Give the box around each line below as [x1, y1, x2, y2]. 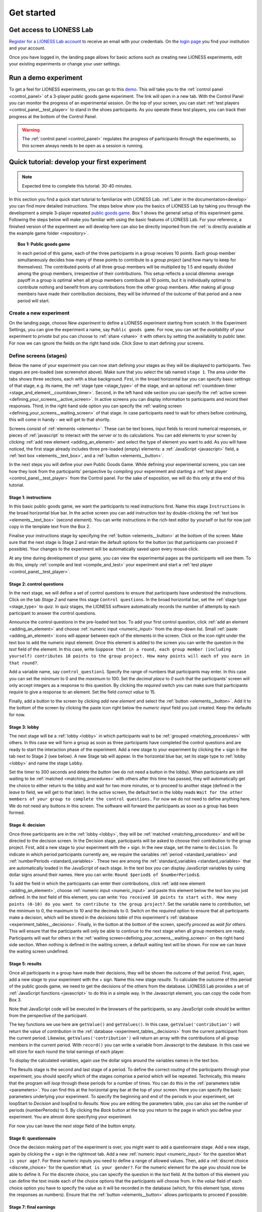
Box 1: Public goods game [17, 241, 70, 247]
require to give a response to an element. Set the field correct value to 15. [9, 689, 156, 695]
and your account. [9, 45, 46, 51]
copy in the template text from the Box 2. [9, 524, 91, 529]
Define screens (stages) [9, 352, 67, 359]
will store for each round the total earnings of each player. [9, 1049, 125, 1054]
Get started [9, 7, 56, 18]
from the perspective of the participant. [9, 1013, 88, 1019]
